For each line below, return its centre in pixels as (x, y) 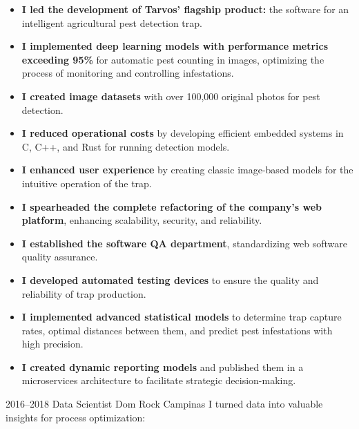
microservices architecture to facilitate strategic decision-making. (159, 380)
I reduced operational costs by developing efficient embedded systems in (183, 133)
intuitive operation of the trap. (87, 183)
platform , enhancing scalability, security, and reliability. (142, 220)
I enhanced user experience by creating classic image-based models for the (187, 170)
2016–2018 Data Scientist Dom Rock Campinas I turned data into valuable (164, 404)
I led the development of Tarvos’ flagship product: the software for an (185, 9)
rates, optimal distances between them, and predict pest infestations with (177, 330)
